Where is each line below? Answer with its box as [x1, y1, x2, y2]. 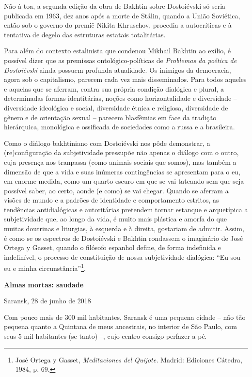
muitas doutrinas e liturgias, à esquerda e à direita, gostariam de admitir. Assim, [4, 223, 244, 234]
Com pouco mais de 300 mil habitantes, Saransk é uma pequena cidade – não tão [4, 312, 246, 322]
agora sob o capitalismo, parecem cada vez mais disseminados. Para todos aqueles [4, 74, 247, 84]
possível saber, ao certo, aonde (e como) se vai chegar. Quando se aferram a [4, 185, 229, 195]
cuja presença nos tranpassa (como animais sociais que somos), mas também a [4, 157, 236, 167]
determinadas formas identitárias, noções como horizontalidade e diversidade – [4, 93, 237, 103]
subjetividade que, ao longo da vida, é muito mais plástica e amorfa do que [4, 214, 227, 224]
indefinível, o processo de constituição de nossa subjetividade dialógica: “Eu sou [4, 251, 241, 262]
